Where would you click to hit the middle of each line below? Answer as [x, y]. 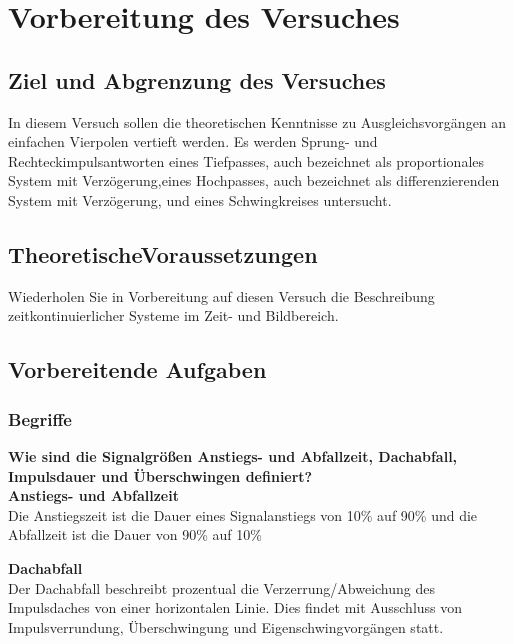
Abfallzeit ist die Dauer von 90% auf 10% [135, 534]
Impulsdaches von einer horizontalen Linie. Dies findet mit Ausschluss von [235, 607]
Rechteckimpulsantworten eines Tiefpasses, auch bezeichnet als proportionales [246, 160]
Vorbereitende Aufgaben [137, 369]
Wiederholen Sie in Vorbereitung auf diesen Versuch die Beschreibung [221, 295]
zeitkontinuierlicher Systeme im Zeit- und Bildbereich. [173, 315]
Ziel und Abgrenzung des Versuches [197, 79]
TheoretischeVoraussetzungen [163, 253]
